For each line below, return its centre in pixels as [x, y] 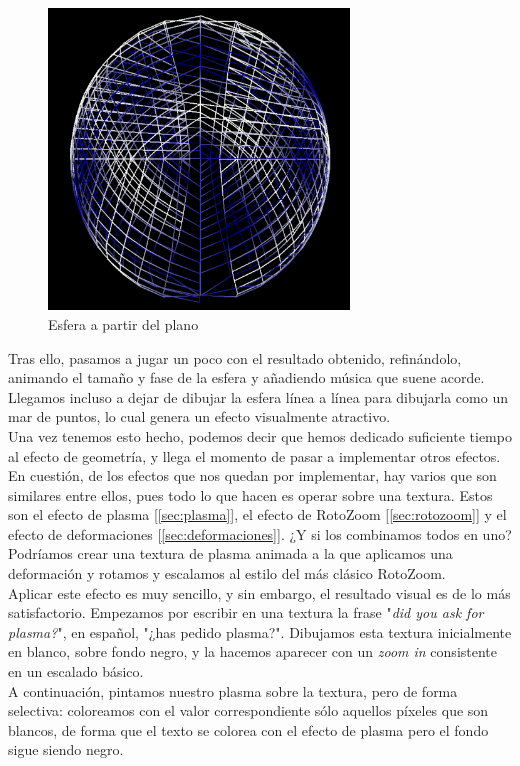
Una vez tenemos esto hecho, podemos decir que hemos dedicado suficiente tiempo [260, 435]
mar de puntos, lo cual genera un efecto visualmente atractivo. [199, 416]
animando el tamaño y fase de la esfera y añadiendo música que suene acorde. [246, 377]
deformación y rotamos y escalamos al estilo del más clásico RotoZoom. [227, 573]
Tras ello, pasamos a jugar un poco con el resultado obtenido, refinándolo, [235, 357]
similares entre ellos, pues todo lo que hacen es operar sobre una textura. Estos [250, 494]
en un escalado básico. [76, 671]
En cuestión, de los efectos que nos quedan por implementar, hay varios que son [252, 475]
